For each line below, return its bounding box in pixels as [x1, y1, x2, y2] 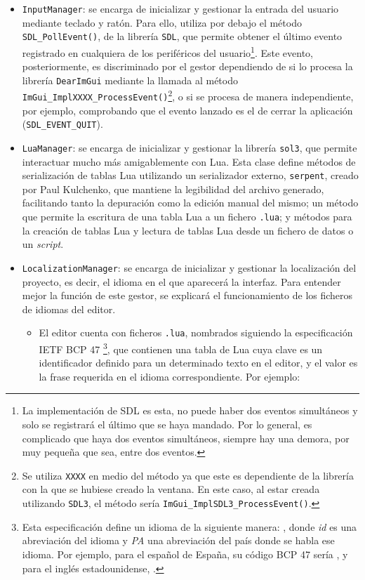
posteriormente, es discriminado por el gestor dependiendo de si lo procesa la [22, 59, 353, 74]
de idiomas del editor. [22, 301, 116, 316]
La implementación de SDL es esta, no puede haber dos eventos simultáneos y [22, 403, 358, 418]
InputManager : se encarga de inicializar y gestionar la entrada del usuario [22, 1, 339, 15]
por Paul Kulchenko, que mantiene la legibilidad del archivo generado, [22, 181, 324, 196]
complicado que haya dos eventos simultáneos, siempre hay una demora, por [22, 430, 350, 445]
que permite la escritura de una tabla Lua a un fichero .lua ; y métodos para [22, 209, 352, 224]
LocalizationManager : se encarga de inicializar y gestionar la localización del [22, 260, 357, 275]
